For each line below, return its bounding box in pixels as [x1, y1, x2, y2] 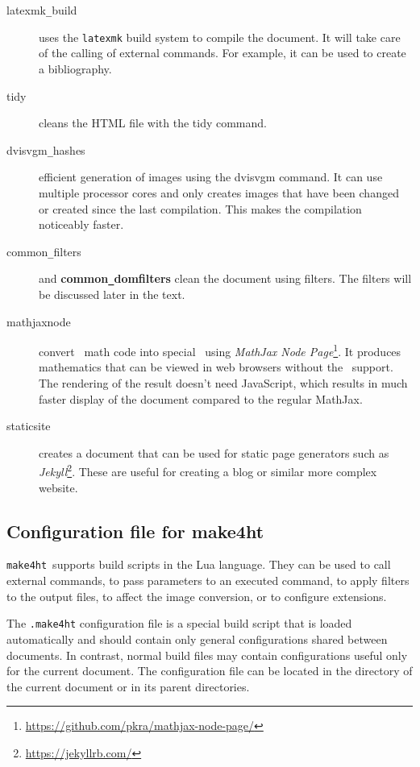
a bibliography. [39, 60, 112, 77]
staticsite [6, 417, 51, 434]
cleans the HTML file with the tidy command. [39, 114, 267, 131]
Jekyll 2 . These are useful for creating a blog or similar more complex [39, 461, 377, 480]
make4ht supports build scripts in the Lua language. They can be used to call [6, 556, 391, 573]
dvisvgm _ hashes [6, 141, 85, 158]
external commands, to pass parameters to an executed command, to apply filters [6, 572, 410, 589]
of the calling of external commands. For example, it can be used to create [39, 44, 406, 61]
